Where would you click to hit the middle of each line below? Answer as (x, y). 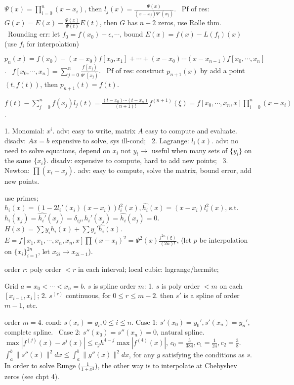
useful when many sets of (189, 150)
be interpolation (224, 240)
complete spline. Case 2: (43, 332)
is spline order (114, 285)
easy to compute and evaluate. (191, 131)
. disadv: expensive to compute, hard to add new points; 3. (137, 160)
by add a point (223, 70)
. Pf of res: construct (132, 70)
